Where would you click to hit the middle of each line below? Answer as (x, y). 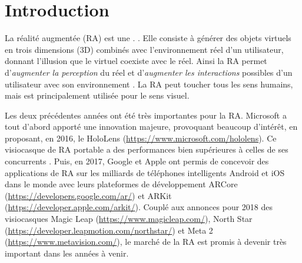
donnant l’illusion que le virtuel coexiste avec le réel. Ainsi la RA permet (136, 61)
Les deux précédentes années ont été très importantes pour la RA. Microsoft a (146, 115)
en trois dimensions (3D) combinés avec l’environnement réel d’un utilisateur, (144, 49)
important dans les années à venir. (67, 253)
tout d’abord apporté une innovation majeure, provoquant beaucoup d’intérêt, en (151, 127)
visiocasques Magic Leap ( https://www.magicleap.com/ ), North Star (129, 219)
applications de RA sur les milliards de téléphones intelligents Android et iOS (145, 172)
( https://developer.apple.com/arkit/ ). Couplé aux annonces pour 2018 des (139, 207)
